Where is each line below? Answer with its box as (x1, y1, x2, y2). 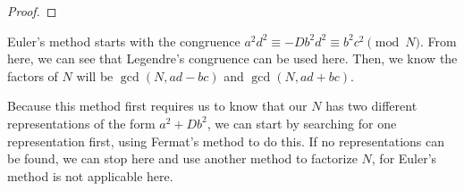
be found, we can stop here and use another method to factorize (7, 149, 358, 168)
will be (76, 66, 114, 85)
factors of (7, 66, 58, 85)
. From (419, 31, 457, 50)
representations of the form (7, 113, 156, 132)
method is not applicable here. (7, 166, 173, 185)
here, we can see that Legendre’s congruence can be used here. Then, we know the (7, 49, 458, 68)
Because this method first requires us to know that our (7, 96, 308, 115)
